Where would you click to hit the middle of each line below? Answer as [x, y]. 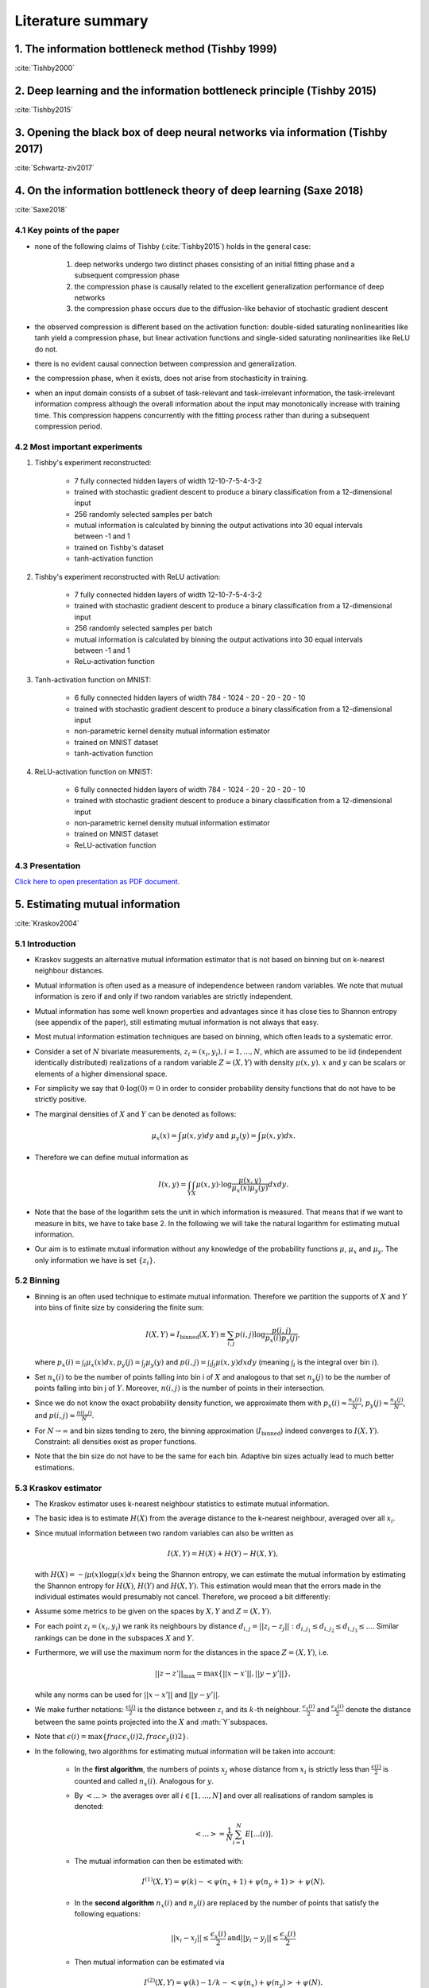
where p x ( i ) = [58, 1363]
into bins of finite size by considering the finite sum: [119, 1307]
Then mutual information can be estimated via [150, 1962]
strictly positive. [61, 1099]
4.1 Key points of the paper [67, 231]
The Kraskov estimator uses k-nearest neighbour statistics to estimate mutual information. [182, 1504]
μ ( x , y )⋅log [214, 1184]
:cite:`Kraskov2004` [47, 923]
